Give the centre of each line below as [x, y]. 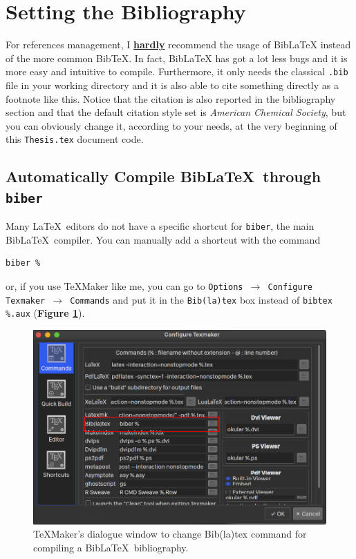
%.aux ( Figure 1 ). [45, 313]
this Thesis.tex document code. [75, 139]
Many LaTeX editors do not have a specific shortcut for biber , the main [160, 226]
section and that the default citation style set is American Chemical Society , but [176, 112]
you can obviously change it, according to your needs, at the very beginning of [171, 125]
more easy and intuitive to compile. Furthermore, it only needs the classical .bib [177, 71]
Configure [290, 287]
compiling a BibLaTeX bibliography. [111, 548]
